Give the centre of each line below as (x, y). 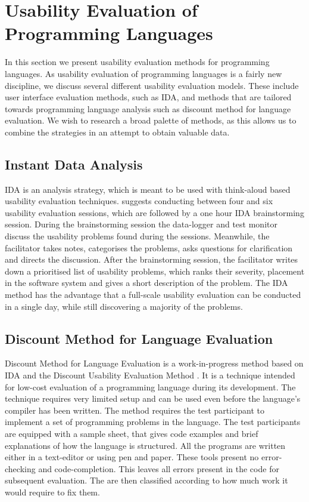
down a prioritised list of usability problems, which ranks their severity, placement (155, 271)
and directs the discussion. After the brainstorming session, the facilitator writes (152, 259)
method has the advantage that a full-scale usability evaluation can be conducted (153, 295)
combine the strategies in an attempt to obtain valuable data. (117, 132)
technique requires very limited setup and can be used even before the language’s (153, 398)
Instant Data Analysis (74, 164)
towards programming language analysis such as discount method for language (148, 108)
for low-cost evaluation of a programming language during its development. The (150, 386)
